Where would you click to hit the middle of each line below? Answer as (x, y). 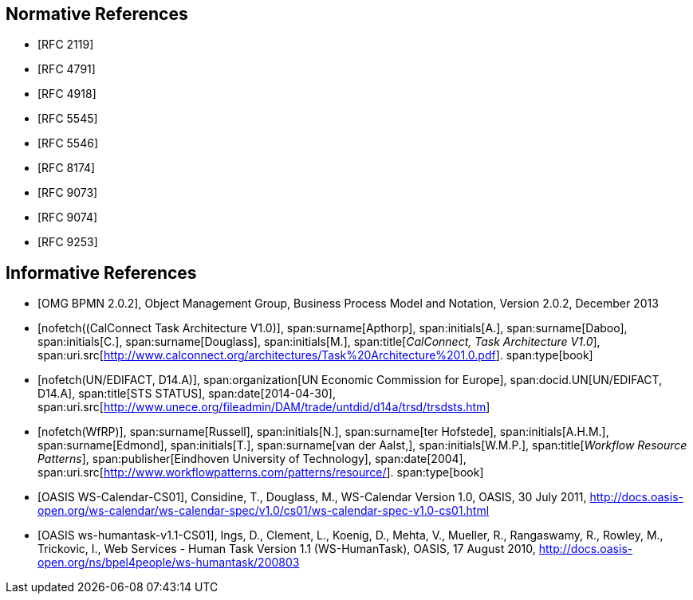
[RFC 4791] (67, 69)
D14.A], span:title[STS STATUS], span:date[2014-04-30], (187, 394)
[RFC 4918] (67, 94)
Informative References (101, 273)
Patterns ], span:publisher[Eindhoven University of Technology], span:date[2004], (252, 459)
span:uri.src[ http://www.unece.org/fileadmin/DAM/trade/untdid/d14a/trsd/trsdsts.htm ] (264, 407)
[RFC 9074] (68, 218)
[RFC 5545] (68, 119)
